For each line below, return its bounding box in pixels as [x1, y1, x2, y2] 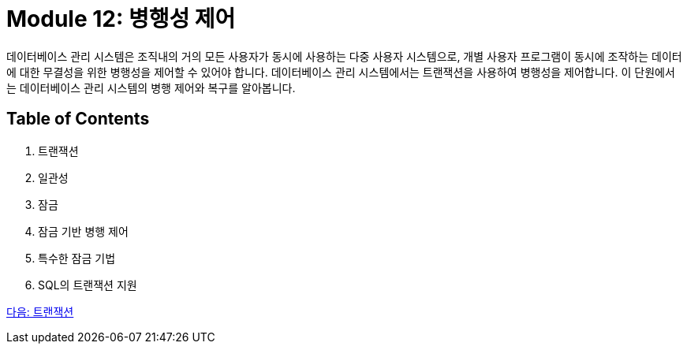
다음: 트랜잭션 [6, 304, 74, 318]
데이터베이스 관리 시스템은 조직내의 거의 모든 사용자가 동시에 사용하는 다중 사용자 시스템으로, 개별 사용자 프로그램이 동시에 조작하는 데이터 [6, 49, 682, 63]
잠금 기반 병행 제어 [38, 224, 129, 238]
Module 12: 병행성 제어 [6, 6, 236, 32]
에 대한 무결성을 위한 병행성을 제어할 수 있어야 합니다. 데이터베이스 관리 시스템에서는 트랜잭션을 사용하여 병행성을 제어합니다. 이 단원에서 [6, 65, 675, 79]
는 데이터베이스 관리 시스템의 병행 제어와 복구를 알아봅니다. [6, 80, 296, 95]
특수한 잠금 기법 [38, 251, 116, 265]
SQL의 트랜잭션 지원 [38, 277, 137, 292]
